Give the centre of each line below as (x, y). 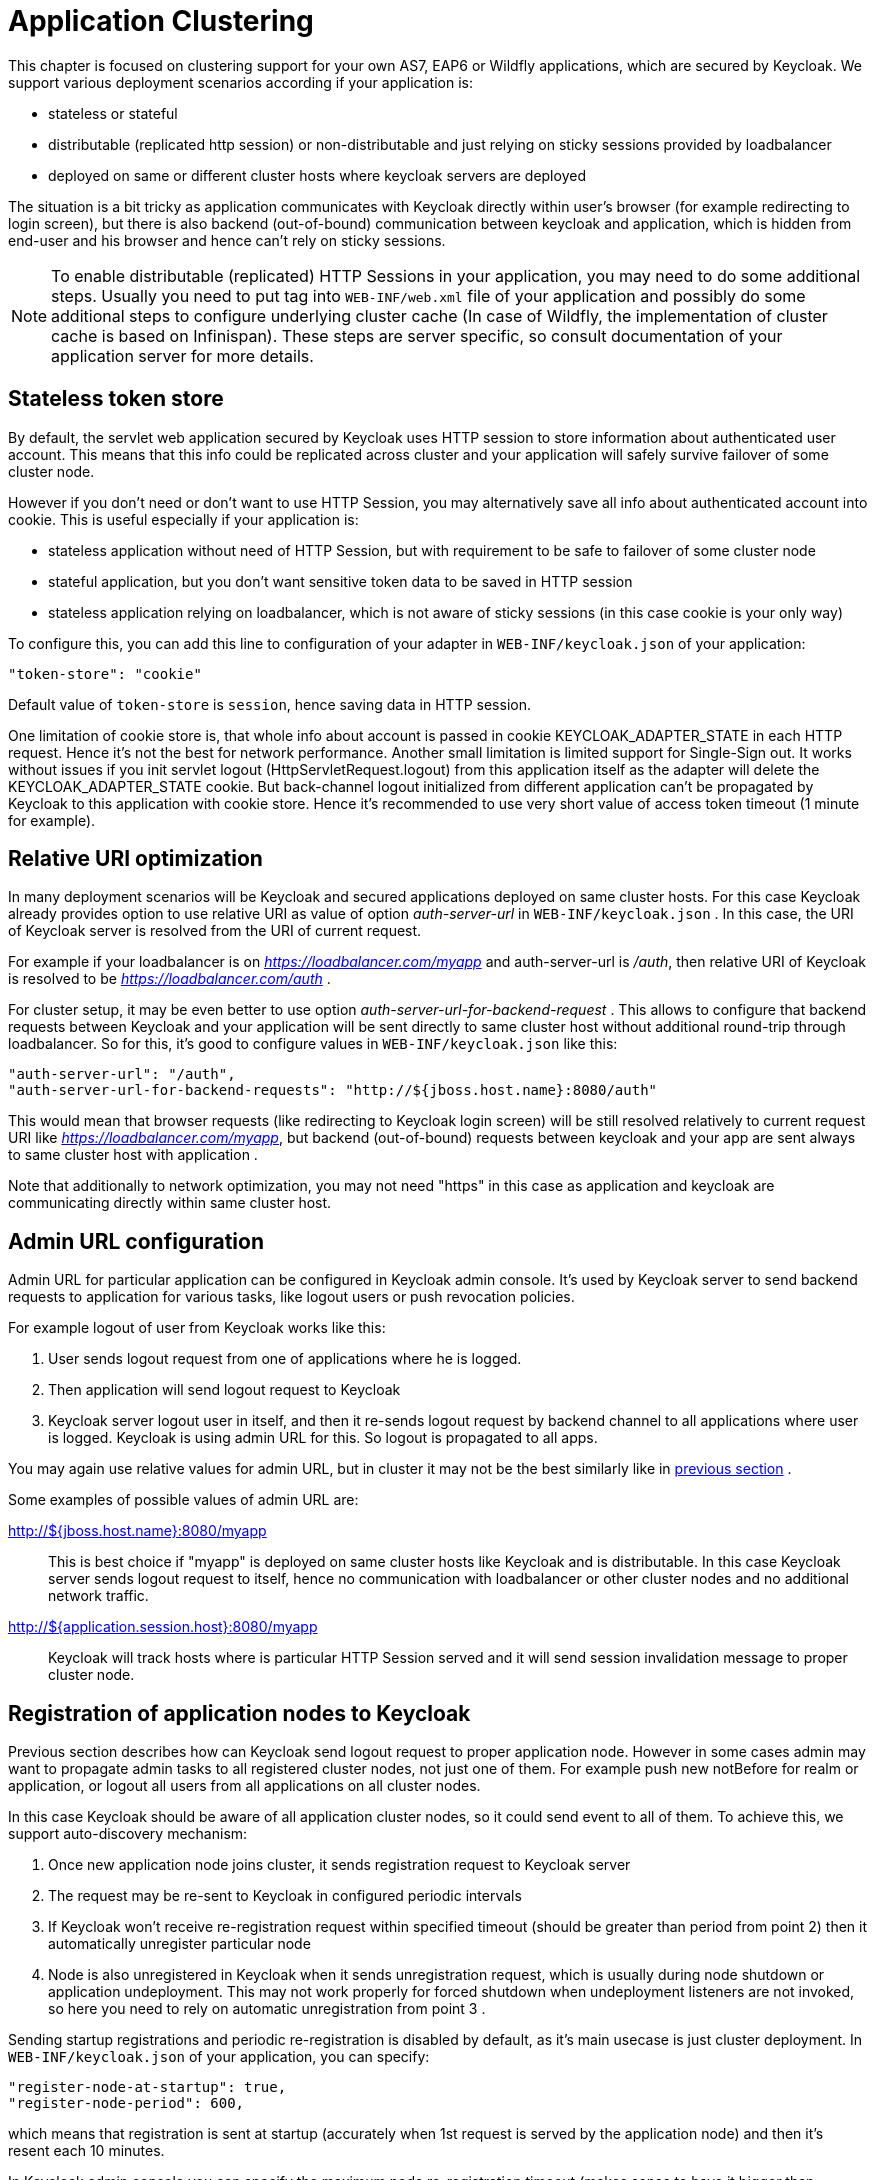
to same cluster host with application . (133, 1155)
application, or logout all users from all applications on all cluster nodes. (244, 1786)
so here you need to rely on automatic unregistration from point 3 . (267, 2009)
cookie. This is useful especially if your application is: (183, 519)
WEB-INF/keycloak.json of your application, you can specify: (219, 2057)
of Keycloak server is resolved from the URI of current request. (215, 931)
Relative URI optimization (135, 859)
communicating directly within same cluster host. (170, 1203)
